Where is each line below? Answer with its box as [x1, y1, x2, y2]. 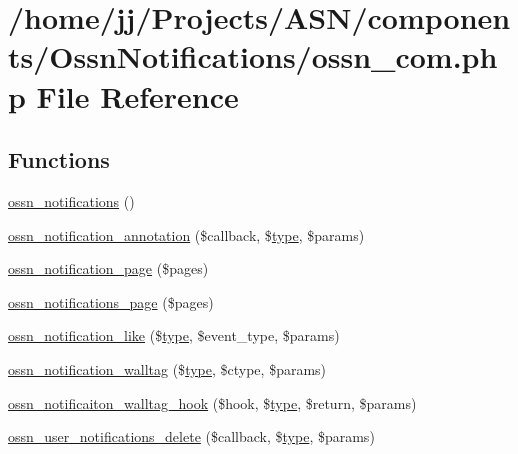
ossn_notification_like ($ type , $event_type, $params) [8, 325, 340, 346]
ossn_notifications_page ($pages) [8, 291, 214, 312]
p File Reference [8, 75, 239, 116]
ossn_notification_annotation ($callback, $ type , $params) [8, 224, 365, 245]
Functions [8, 144, 110, 175]
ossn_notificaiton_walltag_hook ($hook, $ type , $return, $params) [8, 392, 417, 413]
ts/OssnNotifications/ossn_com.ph [8, 36, 498, 77]
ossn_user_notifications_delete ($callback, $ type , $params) [8, 426, 375, 447]
